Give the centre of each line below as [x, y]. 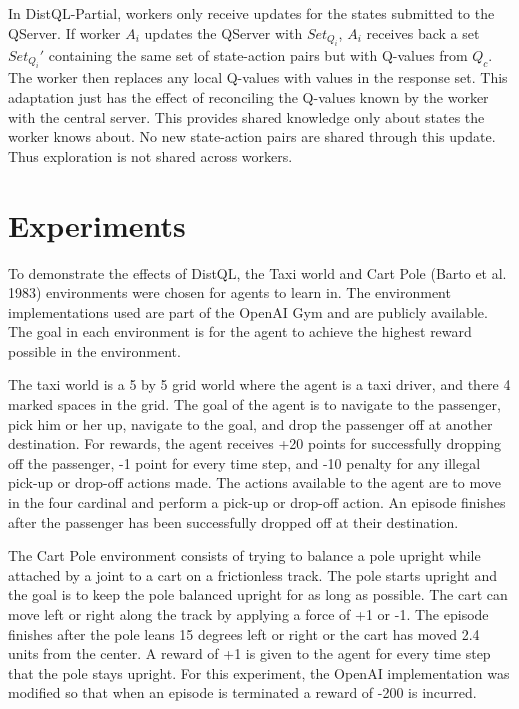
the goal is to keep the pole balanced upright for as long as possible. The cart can [258, 594]
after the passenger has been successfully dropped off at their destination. [233, 521]
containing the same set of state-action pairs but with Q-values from [258, 55]
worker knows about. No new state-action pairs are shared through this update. [252, 136]
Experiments [97, 224]
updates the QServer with [223, 32]
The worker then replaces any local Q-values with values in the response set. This [258, 77]
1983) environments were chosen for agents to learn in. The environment [229, 292]
